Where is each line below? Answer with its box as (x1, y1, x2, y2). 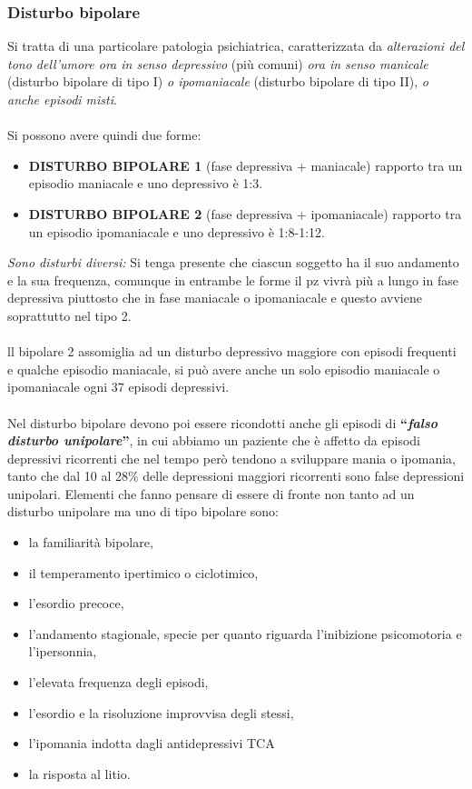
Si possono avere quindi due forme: (7, 125, 202, 145)
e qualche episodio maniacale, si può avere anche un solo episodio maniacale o (7, 359, 440, 378)
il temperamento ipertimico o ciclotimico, (28, 563, 259, 582)
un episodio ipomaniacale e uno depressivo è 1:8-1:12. (28, 222, 325, 241)
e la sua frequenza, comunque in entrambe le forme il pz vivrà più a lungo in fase (7, 270, 458, 289)
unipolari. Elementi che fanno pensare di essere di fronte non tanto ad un (7, 484, 415, 503)
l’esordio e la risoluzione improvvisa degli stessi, (28, 703, 294, 722)
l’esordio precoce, (28, 594, 124, 613)
